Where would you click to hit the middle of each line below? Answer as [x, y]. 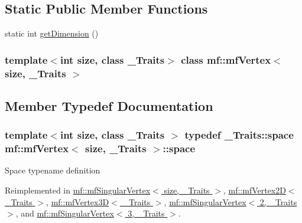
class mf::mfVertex [226, 59]
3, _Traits [146, 213]
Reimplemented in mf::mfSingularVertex [78, 190]
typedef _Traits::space [239, 135]
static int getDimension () [52, 33]
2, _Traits [278, 201]
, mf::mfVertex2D [254, 190]
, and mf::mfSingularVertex [65, 213]
